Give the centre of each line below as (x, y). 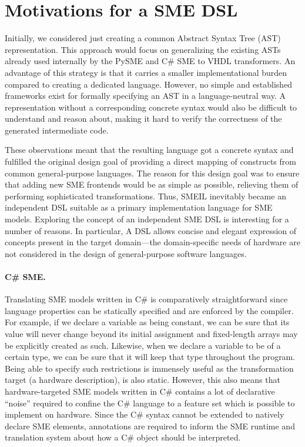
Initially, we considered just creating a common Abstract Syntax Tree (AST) (143, 38)
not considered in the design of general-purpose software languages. (126, 253)
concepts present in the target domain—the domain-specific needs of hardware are (152, 242)
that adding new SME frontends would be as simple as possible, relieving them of (152, 184)
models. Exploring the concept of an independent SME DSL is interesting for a (147, 219)
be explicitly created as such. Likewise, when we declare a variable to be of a (143, 345)
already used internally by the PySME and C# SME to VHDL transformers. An (150, 61)
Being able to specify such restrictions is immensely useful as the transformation (149, 368)
